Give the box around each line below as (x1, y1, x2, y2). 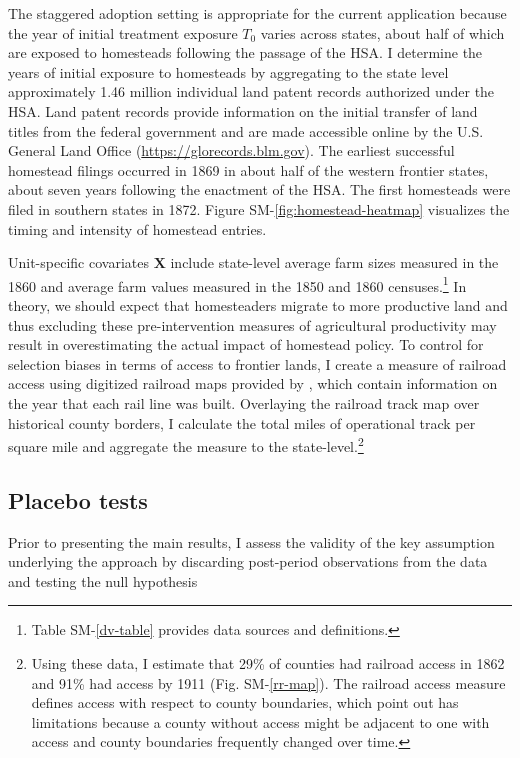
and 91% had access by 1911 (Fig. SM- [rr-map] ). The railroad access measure (31, 672, 506, 693)
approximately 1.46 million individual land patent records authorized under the (8, 81, 495, 102)
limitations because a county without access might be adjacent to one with (31, 711, 490, 732)
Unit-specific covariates (8, 252, 149, 273)
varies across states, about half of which (260, 22, 505, 43)
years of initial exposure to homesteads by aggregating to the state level (8, 61, 449, 82)
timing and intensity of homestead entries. (8, 218, 267, 239)
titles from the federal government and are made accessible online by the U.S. (8, 120, 484, 141)
